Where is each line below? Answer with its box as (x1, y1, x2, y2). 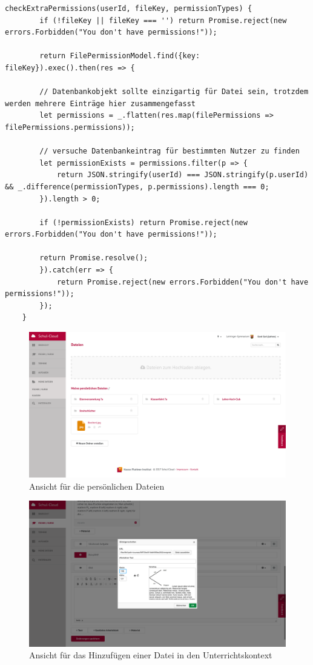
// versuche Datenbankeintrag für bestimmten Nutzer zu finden (39, 147, 300, 156)
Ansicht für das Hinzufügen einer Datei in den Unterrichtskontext (29, 649, 272, 661)
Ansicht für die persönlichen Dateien (29, 479, 165, 492)
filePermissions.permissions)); (5, 123, 135, 132)
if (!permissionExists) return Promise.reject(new (39, 218, 248, 227)
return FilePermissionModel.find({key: (39, 52, 200, 61)
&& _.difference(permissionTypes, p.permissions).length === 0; (5, 182, 269, 191)
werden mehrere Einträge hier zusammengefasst (5, 99, 196, 108)
